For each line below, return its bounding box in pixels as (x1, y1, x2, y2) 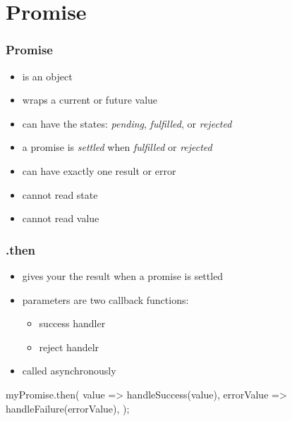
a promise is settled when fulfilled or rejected (22, 140, 212, 154)
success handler (39, 316, 106, 331)
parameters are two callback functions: (22, 292, 189, 307)
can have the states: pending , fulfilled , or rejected (22, 116, 232, 130)
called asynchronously (22, 363, 116, 378)
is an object (22, 68, 73, 83)
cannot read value (22, 211, 99, 226)
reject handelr (39, 339, 99, 354)
